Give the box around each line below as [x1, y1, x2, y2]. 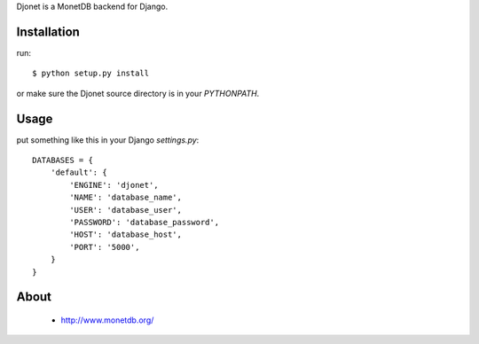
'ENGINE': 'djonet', [69, 180, 159, 190]
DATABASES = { [32, 155, 93, 165]
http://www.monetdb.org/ [60, 315, 154, 325]
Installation [16, 24, 80, 39]
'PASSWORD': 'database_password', [69, 217, 220, 227]
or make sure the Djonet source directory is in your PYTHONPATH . [16, 88, 260, 98]
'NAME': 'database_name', [69, 192, 182, 203]
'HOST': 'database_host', [69, 230, 182, 239]
